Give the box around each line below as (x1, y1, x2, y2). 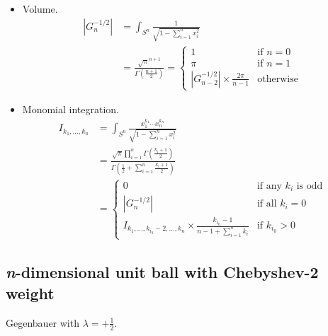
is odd (296, 180, 323, 191)
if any (256, 180, 282, 191)
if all (256, 199, 277, 209)
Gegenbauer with (6, 315, 79, 330)
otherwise (257, 74, 298, 84)
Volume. (22, 1, 58, 16)
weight (6, 282, 55, 303)
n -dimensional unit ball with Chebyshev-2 (6, 261, 319, 283)
